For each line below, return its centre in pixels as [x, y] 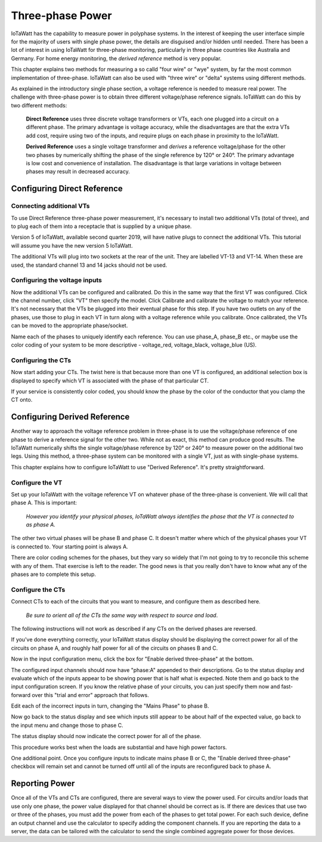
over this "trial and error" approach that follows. [90, 695]
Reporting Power [43, 784]
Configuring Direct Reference [67, 189]
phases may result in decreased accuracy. [78, 172]
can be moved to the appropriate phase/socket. [69, 326]
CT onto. [22, 400]
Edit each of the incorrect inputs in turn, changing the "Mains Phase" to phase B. [110, 706]
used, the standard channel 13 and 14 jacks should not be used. [89, 265]
